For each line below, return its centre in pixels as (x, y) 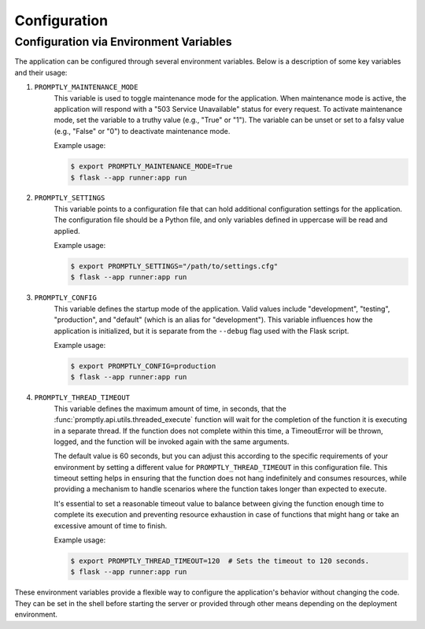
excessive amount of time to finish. (111, 525)
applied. (67, 231)
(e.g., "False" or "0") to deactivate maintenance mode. (142, 131)
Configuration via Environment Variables (123, 42)
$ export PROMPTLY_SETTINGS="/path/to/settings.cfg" (174, 266)
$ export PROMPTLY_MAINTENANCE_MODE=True (152, 166)
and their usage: (41, 72)
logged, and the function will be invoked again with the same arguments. (172, 442)
